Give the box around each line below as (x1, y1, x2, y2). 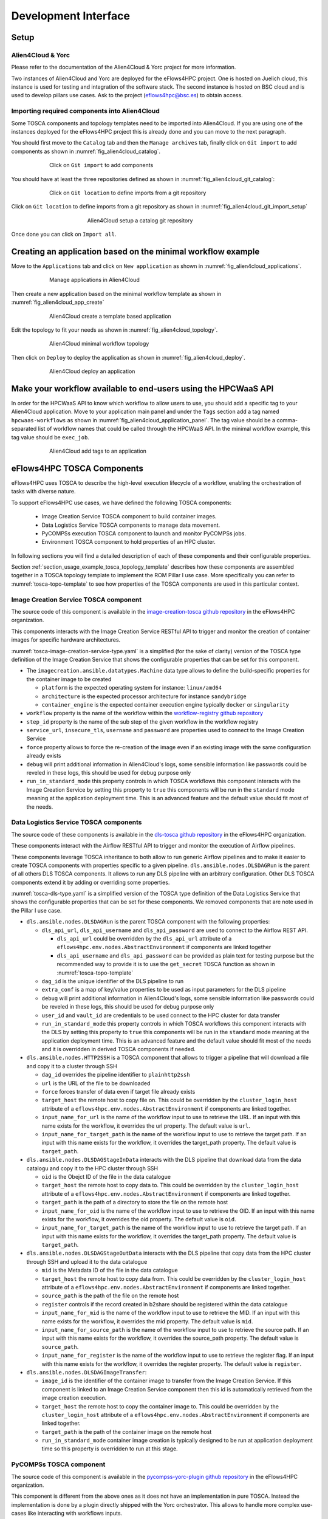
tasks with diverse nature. (11, 488, 76, 495)
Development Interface (11, 9, 131, 22)
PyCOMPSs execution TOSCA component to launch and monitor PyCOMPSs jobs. (41, 529, 246, 537)
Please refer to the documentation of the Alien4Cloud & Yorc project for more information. (11, 64, 236, 71)
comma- (276, 416, 298, 423)
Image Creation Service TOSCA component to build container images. (41, 513, 217, 520)
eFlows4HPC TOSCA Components (11, 463, 144, 473)
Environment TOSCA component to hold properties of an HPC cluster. (41, 538, 216, 546)
